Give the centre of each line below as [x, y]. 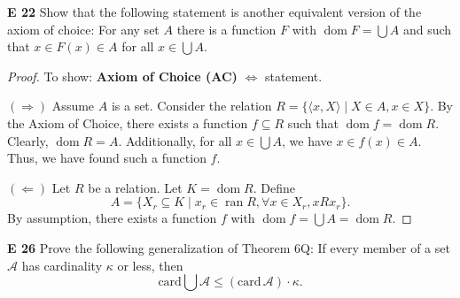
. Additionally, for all [175, 140]
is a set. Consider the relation [191, 106]
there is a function [226, 29]
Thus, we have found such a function [107, 158]
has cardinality [62, 265]
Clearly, [28, 140]
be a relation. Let [135, 187]
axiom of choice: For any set [83, 29]
